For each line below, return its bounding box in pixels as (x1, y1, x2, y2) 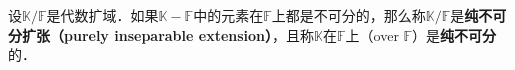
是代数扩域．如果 (46, 5, 159, 25)
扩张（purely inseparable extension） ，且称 (21, 24, 315, 45)
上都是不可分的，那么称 (271, 5, 426, 25)
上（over (345, 24, 399, 45)
